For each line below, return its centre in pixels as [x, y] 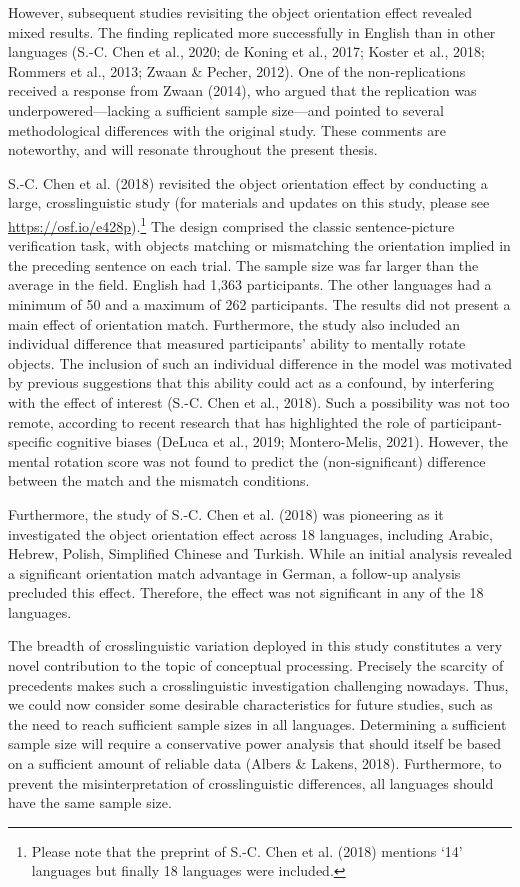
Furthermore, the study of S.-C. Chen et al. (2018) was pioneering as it [226, 513]
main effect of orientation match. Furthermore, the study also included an [234, 323]
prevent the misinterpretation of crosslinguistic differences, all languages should [251, 782]
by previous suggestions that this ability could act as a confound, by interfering [251, 382]
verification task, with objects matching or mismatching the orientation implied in [259, 245]
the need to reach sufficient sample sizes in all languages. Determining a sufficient [257, 723]
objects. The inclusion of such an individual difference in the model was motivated [260, 362]
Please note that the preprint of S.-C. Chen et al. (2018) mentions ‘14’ [247, 850]
